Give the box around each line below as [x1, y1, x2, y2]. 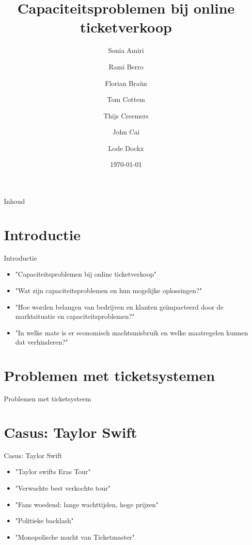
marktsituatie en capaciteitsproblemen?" [15, 311, 135, 321]
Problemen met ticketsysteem [4, 394, 92, 404]
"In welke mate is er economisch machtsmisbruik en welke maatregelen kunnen [15, 327, 248, 337]
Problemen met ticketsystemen [4, 365, 215, 385]
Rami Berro [109, 61, 143, 71]
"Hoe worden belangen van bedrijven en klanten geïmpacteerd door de [15, 301, 224, 312]
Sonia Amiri [108, 45, 144, 55]
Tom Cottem [107, 94, 145, 104]
